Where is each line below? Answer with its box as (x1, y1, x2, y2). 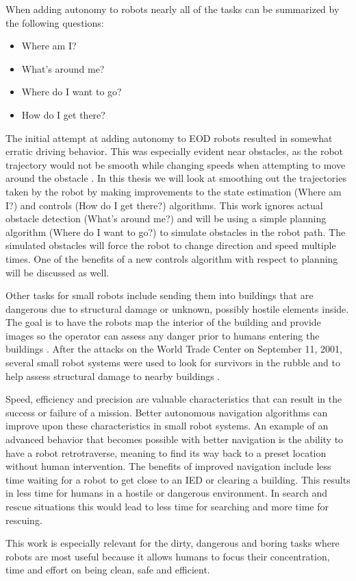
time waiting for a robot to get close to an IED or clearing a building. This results (5, 472, 351, 486)
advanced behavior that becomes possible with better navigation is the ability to (5, 432, 344, 447)
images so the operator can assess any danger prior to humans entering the (5, 328, 320, 342)
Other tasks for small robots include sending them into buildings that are (5, 288, 314, 303)
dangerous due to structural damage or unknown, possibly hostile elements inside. (5, 301, 349, 316)
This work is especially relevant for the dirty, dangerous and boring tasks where (5, 536, 340, 550)
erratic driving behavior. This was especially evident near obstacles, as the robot (5, 144, 344, 158)
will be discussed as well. (5, 265, 110, 279)
